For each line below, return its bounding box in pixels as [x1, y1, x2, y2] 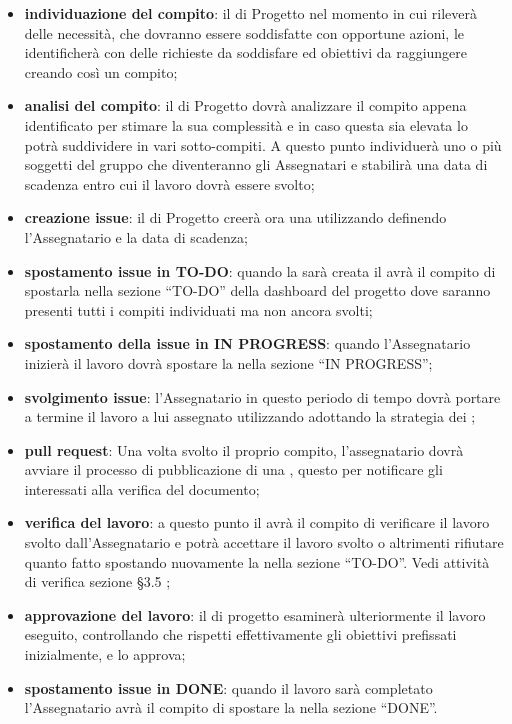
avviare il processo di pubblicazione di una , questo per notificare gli [24, 459, 443, 480]
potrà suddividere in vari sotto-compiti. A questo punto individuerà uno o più [24, 134, 502, 155]
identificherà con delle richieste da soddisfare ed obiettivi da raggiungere [24, 42, 468, 63]
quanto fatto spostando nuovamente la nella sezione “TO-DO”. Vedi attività [24, 551, 490, 572]
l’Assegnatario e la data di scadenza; [24, 226, 248, 247]
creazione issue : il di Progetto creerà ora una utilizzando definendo [24, 207, 447, 228]
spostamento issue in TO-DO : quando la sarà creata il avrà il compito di [24, 260, 496, 281]
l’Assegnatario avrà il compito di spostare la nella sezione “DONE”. [24, 697, 438, 718]
